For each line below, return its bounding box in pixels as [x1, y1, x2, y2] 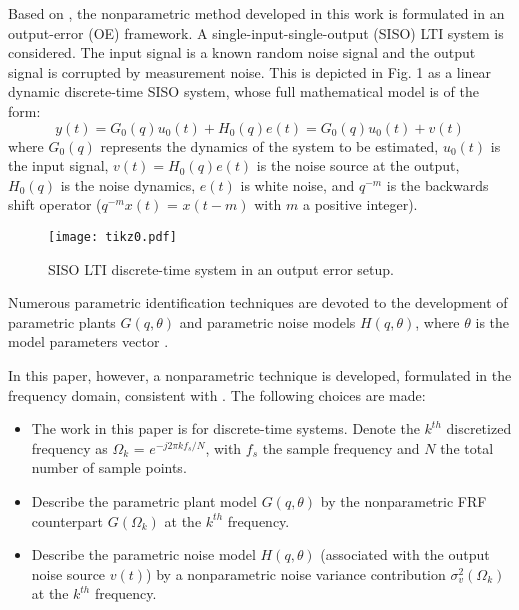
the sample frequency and [262, 437, 420, 458]
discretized [446, 418, 512, 439]
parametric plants [8, 311, 116, 332]
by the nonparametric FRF [320, 490, 487, 511]
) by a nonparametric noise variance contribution [146, 563, 446, 584]
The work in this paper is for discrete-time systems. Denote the [31, 418, 420, 439]
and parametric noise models [179, 311, 356, 332]
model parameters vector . [8, 331, 169, 352]
